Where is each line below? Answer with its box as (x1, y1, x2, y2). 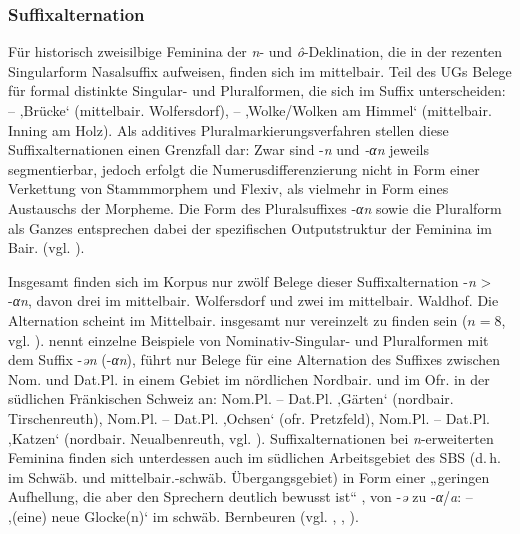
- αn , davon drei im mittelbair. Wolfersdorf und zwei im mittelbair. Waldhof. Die (8, 290, 499, 311)
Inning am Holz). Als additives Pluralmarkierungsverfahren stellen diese (8, 119, 449, 140)
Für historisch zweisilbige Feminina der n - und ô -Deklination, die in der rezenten (8, 41, 503, 62)
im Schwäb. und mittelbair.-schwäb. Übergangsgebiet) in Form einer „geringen (8, 466, 490, 487)
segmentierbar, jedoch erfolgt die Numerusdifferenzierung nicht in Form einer (8, 158, 480, 179)
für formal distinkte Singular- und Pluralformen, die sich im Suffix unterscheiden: (8, 80, 506, 101)
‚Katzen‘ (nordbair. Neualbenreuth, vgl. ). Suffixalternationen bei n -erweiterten (8, 427, 494, 448)
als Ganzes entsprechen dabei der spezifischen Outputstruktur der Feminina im (8, 217, 492, 238)
